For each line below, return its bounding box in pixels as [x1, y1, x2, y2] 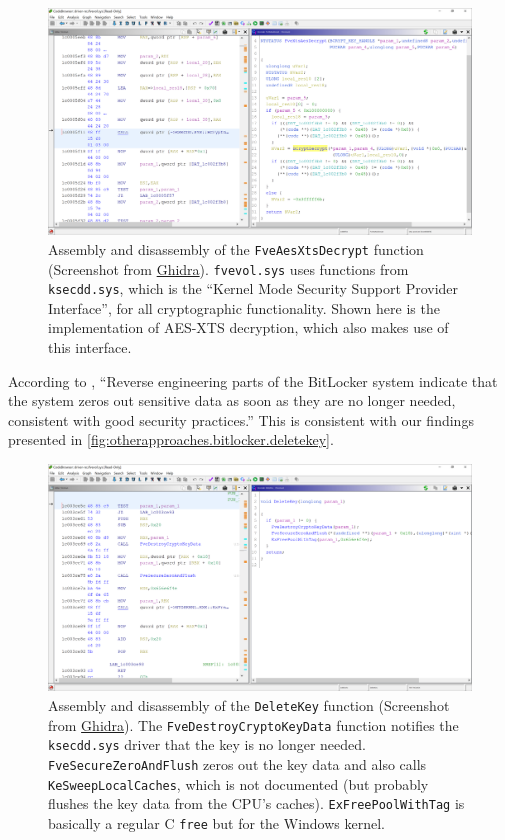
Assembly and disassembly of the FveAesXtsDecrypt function [48, 238, 424, 259]
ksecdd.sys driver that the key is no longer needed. [48, 734, 366, 755]
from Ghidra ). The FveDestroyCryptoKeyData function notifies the [48, 714, 459, 735]
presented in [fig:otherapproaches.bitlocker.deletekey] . [8, 429, 334, 450]
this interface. [48, 337, 132, 358]
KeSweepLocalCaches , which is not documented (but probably [48, 773, 429, 794]
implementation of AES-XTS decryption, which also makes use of [48, 317, 449, 338]
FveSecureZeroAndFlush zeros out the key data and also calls [48, 753, 427, 774]
